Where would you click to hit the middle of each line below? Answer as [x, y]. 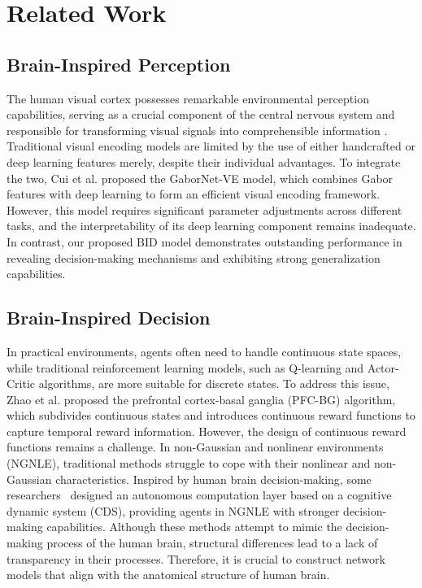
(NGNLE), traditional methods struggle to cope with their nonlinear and [189, 463]
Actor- [383, 367]
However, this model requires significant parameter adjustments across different [204, 209]
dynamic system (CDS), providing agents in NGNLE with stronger [173, 510]
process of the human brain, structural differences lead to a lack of [212, 543]
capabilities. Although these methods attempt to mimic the [194, 527]
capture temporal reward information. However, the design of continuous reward [207, 431]
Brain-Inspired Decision [109, 318]
